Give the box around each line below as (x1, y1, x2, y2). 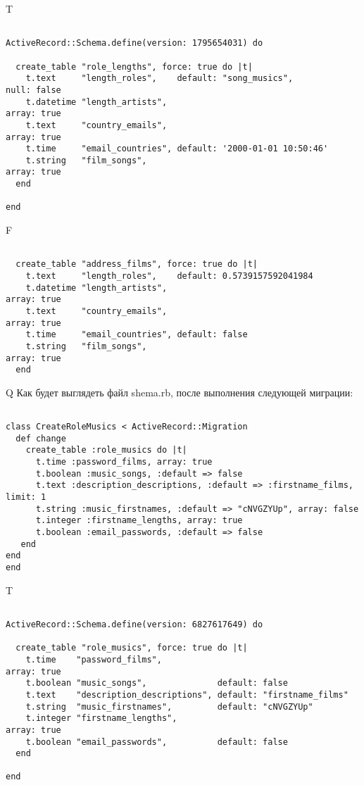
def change (15, 433, 66, 444)
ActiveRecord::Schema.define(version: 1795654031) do (6, 38, 263, 49)
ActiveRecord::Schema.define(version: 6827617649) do (6, 619, 263, 629)
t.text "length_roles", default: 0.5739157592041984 (25, 271, 313, 281)
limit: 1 (6, 492, 46, 503)
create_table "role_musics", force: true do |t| (15, 643, 248, 653)
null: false (6, 84, 61, 95)
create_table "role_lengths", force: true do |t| (15, 61, 253, 72)
